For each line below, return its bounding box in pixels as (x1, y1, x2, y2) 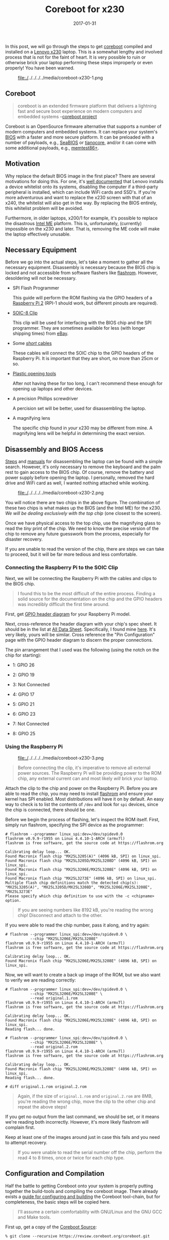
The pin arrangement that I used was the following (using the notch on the (5, 647, 159, 653)
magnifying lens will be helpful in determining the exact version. (12, 430, 145, 436)
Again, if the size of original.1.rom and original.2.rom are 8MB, (17, 1093, 153, 1099)
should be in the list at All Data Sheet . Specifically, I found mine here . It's (5, 626, 156, 633)
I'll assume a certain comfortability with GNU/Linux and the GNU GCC (17, 1209, 162, 1215)
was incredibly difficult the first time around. (17, 601, 110, 607)
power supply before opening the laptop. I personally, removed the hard (5, 474, 155, 481)
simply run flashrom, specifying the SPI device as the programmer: (5, 822, 144, 828)
